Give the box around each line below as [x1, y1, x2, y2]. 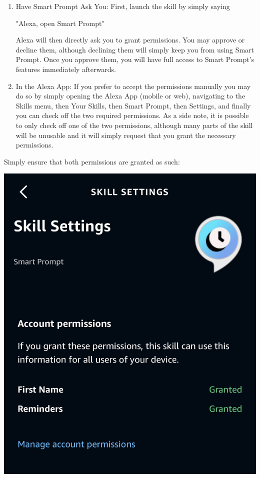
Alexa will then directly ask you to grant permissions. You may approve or [15, 34, 245, 45]
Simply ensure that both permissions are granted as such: [4, 156, 180, 166]
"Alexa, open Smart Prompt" [15, 17, 104, 28]
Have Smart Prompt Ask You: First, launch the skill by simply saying [15, 1, 230, 11]
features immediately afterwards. [15, 63, 116, 74]
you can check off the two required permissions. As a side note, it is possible [15, 110, 249, 120]
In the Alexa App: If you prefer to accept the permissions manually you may [15, 80, 251, 91]
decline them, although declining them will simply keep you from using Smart [15, 44, 254, 54]
